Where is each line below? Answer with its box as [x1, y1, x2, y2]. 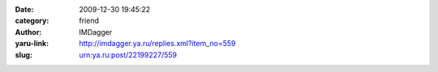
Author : [15, 27, 42, 36]
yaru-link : [15, 39, 49, 49]
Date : [15, 5, 34, 14]
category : [15, 16, 49, 26]
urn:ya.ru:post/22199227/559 [79, 49, 178, 60]
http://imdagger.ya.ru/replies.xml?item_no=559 [79, 39, 236, 49]
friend [79, 16, 99, 26]
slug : [15, 49, 32, 60]
